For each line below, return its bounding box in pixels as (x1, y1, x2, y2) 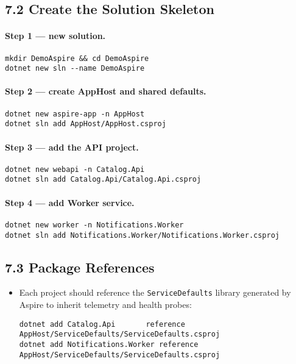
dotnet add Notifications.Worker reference (19, 340, 199, 349)
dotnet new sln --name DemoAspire (5, 64, 145, 73)
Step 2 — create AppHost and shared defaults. (5, 85, 206, 98)
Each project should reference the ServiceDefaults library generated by (19, 286, 291, 299)
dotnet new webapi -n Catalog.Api (5, 165, 145, 174)
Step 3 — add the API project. (5, 140, 139, 153)
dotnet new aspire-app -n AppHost (5, 109, 145, 118)
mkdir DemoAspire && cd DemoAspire (5, 54, 149, 63)
